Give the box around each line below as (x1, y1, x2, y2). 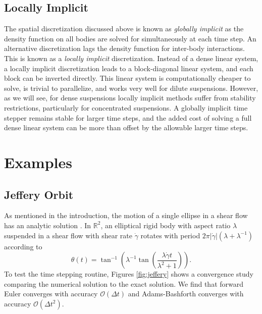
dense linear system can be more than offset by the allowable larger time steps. (4, 122, 248, 133)
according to (4, 241, 42, 251)
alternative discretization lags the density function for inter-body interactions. (4, 43, 245, 54)
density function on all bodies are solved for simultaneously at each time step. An (4, 33, 256, 43)
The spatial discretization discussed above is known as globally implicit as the (4, 23, 244, 34)
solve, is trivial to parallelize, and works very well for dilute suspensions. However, (4, 82, 258, 93)
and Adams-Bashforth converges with (128, 288, 244, 299)
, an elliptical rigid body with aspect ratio (100, 220, 231, 230)
